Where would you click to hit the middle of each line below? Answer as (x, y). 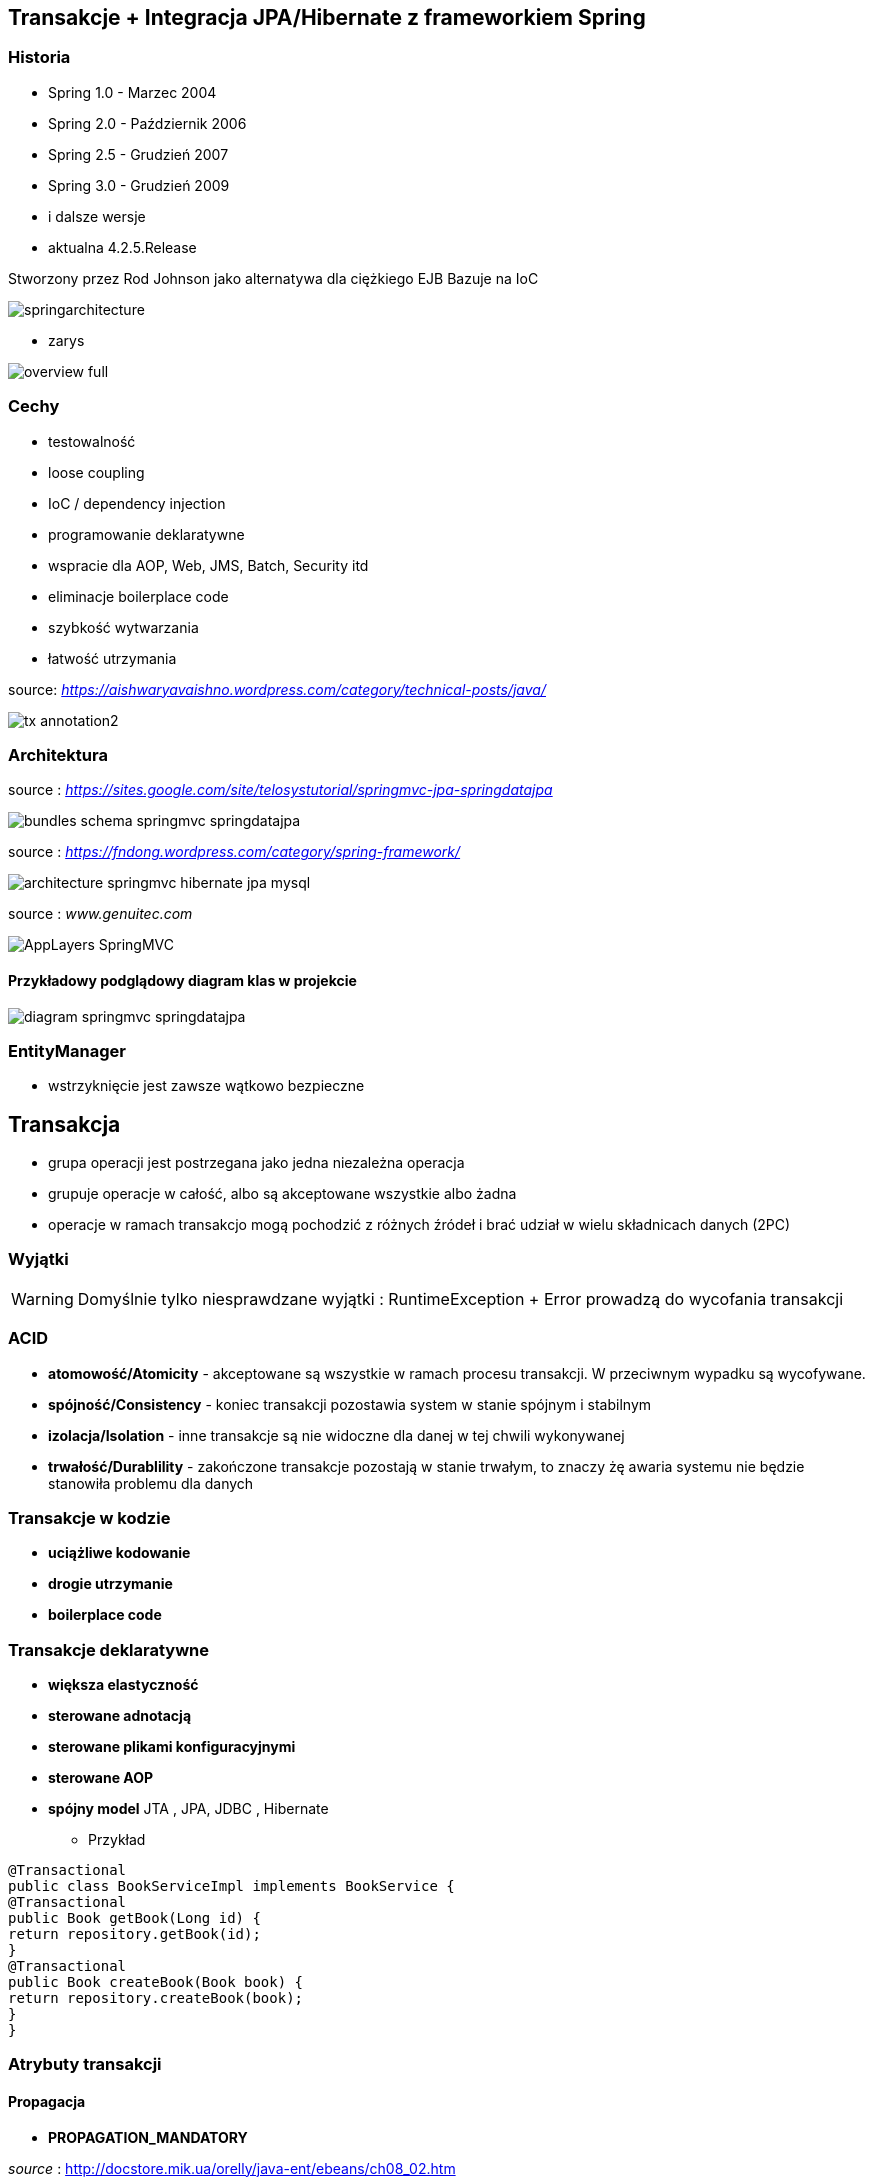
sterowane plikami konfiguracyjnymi (172, 1747)
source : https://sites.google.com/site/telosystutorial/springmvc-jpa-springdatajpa (280, 790)
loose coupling (96, 472)
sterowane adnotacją (120, 1716)
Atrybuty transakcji (85, 2064)
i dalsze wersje (97, 216)
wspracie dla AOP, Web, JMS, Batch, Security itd (208, 565)
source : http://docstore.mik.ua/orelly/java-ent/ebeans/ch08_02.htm (232, 2168)
